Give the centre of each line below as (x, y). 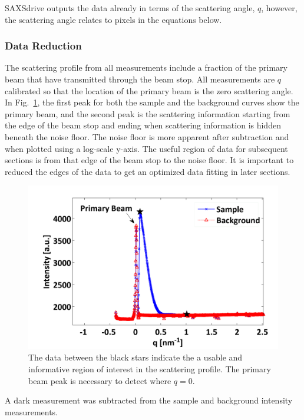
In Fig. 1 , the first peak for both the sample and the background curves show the (152, 102)
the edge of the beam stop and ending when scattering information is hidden (143, 125)
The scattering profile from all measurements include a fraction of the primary (146, 67)
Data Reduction (43, 46)
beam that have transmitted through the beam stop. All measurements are (140, 79)
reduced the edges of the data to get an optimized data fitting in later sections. (148, 171)
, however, (279, 8)
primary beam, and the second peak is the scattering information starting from (148, 113)
